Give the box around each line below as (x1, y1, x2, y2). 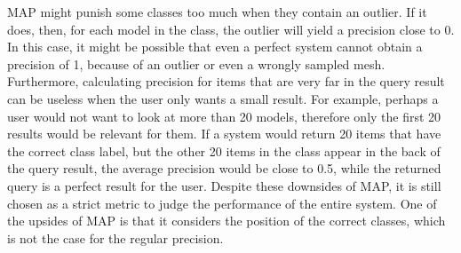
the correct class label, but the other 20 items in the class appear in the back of (7, 141, 441, 160)
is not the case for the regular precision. (7, 228, 224, 247)
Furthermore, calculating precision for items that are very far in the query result (7, 72, 445, 91)
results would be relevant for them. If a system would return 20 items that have (7, 124, 441, 143)
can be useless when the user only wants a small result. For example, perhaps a (7, 89, 439, 107)
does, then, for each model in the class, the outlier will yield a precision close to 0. (7, 20, 455, 38)
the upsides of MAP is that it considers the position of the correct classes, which (7, 211, 446, 230)
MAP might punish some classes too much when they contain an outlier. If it (7, 3, 427, 20)
